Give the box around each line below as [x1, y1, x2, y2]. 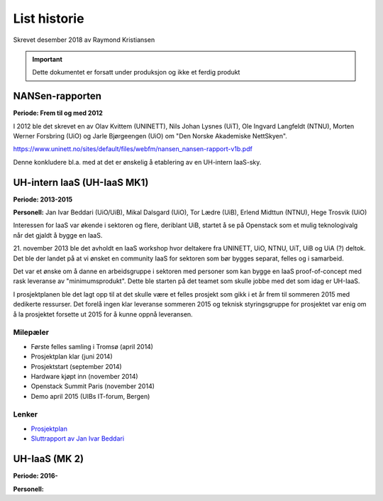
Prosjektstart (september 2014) [30, 362, 122, 370]
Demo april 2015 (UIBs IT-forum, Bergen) [30, 392, 150, 400]
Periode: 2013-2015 [13, 195, 73, 204]
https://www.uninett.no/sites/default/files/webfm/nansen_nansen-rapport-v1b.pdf [13, 145, 253, 153]
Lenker [13, 409, 38, 419]
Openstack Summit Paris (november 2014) [30, 382, 155, 390]
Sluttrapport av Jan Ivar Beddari [30, 434, 124, 443]
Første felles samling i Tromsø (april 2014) [30, 342, 154, 351]
